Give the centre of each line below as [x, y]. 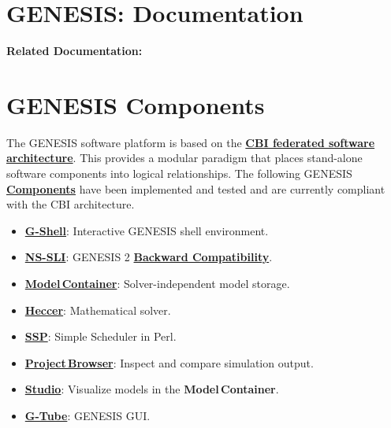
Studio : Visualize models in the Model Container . [152, 389]
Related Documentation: [74, 51]
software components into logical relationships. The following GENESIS [179, 173]
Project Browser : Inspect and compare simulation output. [169, 362]
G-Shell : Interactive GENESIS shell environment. [147, 230]
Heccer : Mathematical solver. [98, 310]
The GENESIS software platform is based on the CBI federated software [191, 142]
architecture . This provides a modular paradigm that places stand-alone [184, 158]
